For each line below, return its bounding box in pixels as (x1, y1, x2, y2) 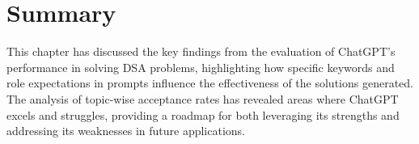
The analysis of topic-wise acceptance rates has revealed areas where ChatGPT (6, 90, 399, 107)
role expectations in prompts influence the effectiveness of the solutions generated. (6, 74, 413, 91)
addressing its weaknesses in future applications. (6, 122, 246, 139)
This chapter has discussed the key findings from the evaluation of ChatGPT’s (6, 43, 396, 60)
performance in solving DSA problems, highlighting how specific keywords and (6, 58, 395, 75)
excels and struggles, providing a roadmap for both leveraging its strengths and (6, 106, 400, 123)
